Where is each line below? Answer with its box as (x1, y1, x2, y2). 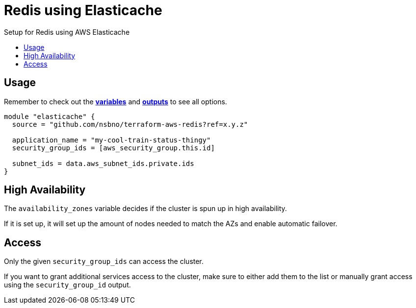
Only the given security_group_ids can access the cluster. (4, 257, 204, 266)
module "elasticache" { (4, 112, 95, 120)
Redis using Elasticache (4, 2, 162, 19)
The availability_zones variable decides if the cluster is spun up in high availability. (4, 204, 287, 213)
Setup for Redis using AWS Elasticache (4, 27, 130, 36)
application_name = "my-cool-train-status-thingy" (12, 136, 211, 144)
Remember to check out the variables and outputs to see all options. (4, 97, 227, 106)
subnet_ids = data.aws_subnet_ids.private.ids (12, 159, 194, 167)
